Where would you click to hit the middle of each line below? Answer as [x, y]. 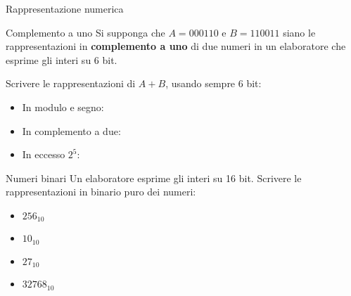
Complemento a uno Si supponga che [85, 32]
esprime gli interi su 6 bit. [62, 59]
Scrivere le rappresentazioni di [71, 83]
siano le [299, 32]
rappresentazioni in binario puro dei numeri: [101, 192]
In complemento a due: [71, 130]
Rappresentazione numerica [65, 8]
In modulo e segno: [63, 107]
